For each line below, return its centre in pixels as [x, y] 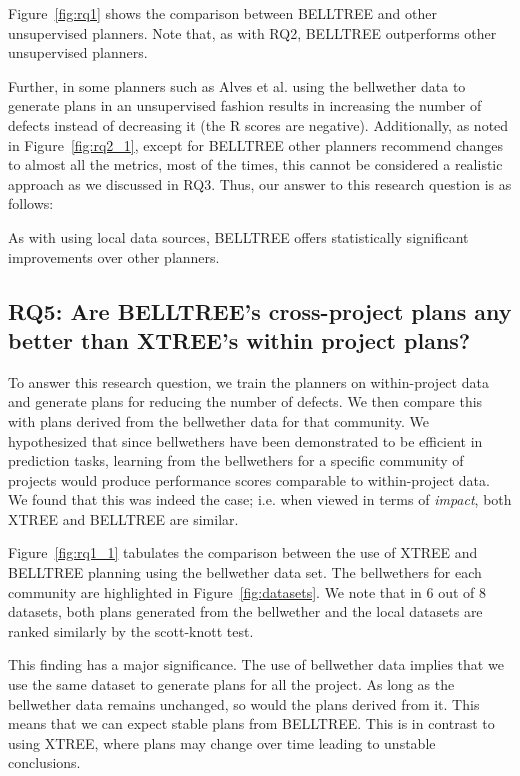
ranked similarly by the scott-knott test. [131, 630]
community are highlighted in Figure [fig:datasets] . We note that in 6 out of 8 [247, 591]
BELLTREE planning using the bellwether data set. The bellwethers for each [245, 572]
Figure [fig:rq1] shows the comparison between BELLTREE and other [222, 13]
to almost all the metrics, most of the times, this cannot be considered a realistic [255, 164]
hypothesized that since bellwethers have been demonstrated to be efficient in [245, 440]
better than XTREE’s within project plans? [239, 339]
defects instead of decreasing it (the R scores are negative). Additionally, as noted [258, 124]
